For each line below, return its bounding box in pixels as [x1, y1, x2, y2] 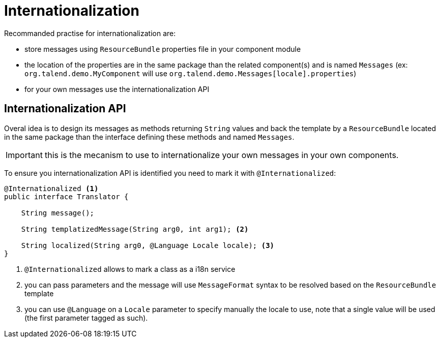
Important [6, 149, 43, 160]
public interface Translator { [4, 192, 129, 201]
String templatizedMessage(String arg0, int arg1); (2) [21, 225, 249, 233]
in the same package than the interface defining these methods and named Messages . [4, 132, 295, 141]
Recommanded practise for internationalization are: [4, 28, 176, 38]
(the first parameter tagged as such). [24, 313, 148, 322]
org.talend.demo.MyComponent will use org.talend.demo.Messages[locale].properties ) [24, 69, 357, 78]
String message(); [21, 208, 95, 217]
